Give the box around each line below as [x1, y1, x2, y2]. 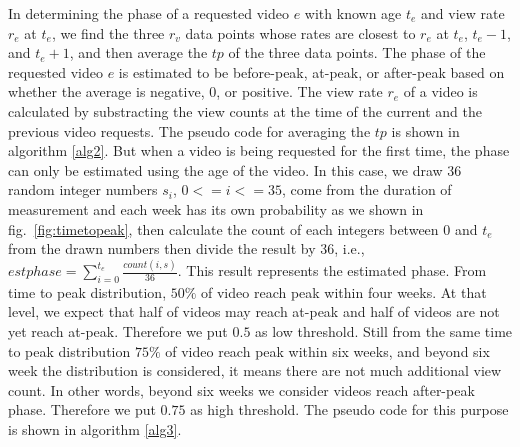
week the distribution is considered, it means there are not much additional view [8, 360, 502, 381]
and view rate [421, 3, 505, 23]
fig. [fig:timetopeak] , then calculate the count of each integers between [8, 218, 439, 239]
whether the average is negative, [8, 81, 205, 102]
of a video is [403, 81, 478, 102]
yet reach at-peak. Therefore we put [8, 321, 228, 342]
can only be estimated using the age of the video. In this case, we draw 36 [8, 159, 462, 180]
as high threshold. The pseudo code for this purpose [190, 399, 509, 420]
